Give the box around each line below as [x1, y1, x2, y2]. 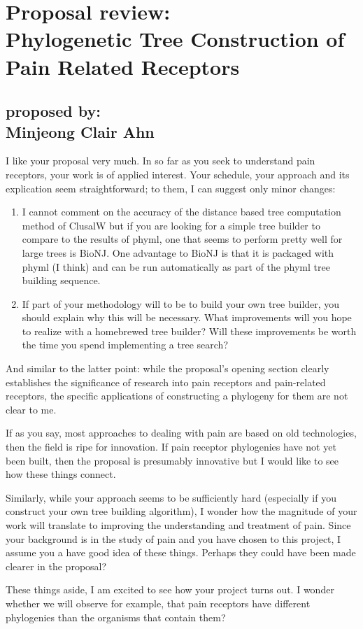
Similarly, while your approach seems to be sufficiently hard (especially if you [6, 490, 336, 504]
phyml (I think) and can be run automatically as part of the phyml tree [22, 259, 330, 274]
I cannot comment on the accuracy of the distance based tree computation [22, 204, 341, 219]
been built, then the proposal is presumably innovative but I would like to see [6, 453, 339, 467]
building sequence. [22, 273, 101, 288]
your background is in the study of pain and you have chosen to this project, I [6, 531, 341, 546]
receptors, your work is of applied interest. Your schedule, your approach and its [6, 167, 350, 181]
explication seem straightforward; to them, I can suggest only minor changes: [6, 181, 336, 195]
